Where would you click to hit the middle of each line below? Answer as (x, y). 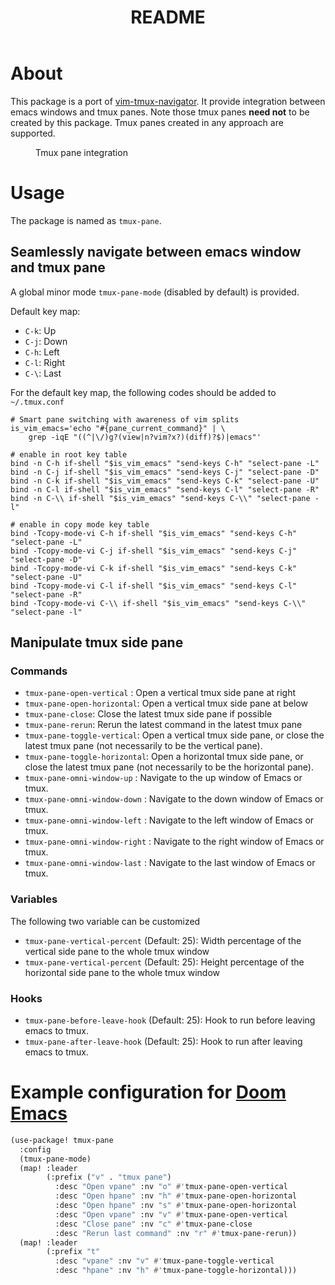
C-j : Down (46, 341)
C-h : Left (42, 352)
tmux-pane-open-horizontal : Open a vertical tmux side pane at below (166, 703)
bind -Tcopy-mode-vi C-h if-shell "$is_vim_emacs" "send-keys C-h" (154, 533)
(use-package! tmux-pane (62, 1140)
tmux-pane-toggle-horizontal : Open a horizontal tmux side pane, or (164, 757)
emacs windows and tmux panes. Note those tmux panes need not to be (160, 112)
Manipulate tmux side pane (97, 642)
